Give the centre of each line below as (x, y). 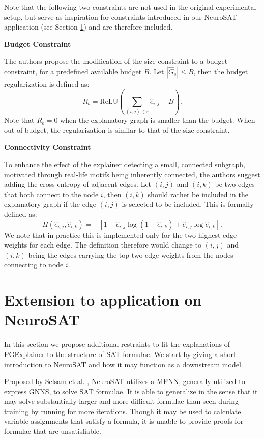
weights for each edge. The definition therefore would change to (103, 245)
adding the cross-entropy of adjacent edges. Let (78, 184)
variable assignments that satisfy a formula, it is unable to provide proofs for (124, 421)
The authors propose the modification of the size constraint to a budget (116, 61)
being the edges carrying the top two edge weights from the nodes (131, 254)
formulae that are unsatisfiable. (53, 431)
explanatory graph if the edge (50, 204)
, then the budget (221, 71)
